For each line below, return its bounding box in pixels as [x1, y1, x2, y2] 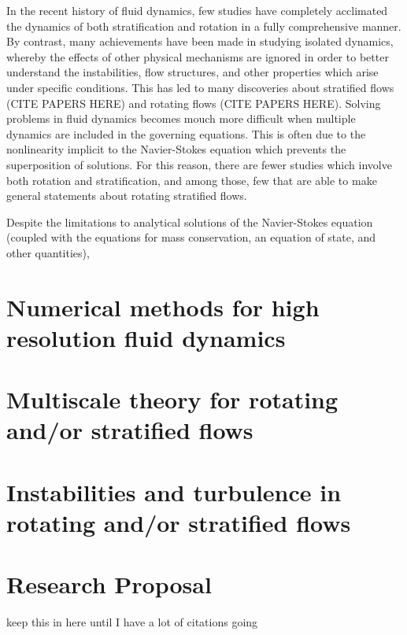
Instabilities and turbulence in [6, 475, 342, 508]
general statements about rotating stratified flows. [6, 187, 247, 204]
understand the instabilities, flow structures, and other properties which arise [6, 64, 379, 80]
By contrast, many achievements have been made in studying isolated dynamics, [6, 33, 394, 50]
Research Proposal [6, 568, 212, 600]
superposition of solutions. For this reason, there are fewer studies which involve [6, 156, 392, 172]
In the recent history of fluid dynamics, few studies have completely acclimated [6, 2, 388, 18]
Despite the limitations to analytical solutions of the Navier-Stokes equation [6, 213, 373, 230]
